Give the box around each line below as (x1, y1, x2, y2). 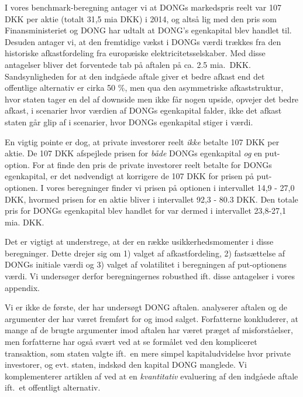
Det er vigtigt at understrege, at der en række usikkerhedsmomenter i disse (5, 235, 274, 248)
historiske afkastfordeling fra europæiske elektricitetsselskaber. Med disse (5, 47, 266, 59)
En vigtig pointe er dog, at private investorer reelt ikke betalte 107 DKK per (5, 135, 280, 148)
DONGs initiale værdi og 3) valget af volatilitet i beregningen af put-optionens (5, 258, 287, 271)
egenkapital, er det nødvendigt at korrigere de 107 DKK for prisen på (5, 170, 254, 182)
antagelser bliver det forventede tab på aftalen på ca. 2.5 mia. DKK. (5, 58, 251, 70)
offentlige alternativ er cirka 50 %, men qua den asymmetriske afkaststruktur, (5, 81, 284, 94)
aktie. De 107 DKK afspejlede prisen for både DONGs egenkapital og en (5, 147, 263, 159)
